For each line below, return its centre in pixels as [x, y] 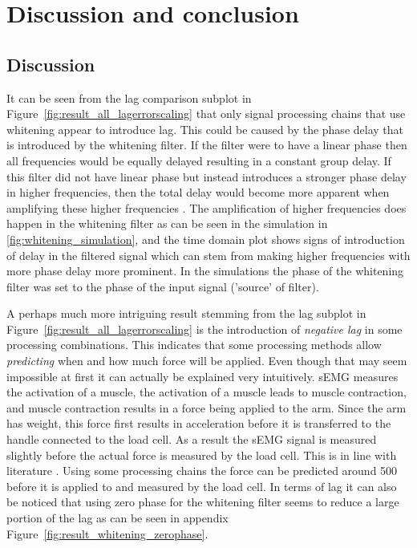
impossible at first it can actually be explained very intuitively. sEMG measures [202, 376]
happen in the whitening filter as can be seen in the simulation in [167, 223]
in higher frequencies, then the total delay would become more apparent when [198, 192]
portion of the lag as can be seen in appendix [117, 518]
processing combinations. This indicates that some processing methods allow [194, 345]
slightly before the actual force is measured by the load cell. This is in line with [202, 455]
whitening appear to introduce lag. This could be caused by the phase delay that [205, 129]
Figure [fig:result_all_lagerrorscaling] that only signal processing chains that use [206, 114]
